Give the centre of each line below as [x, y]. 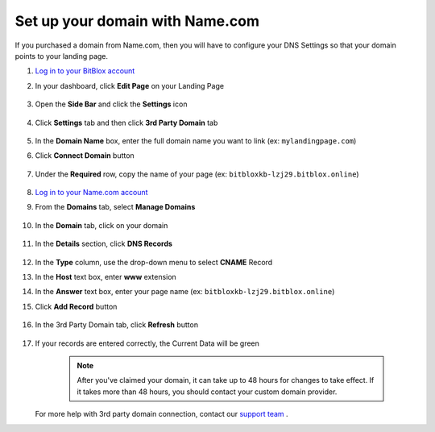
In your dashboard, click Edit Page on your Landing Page [130, 85]
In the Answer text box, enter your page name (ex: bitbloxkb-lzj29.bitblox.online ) [185, 292]
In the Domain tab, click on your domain [101, 225]
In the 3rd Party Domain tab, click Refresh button [117, 325]
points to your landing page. [62, 56]
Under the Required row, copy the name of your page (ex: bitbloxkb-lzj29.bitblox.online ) [197, 174]
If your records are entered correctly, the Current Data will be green [147, 343]
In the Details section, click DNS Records [104, 244]
